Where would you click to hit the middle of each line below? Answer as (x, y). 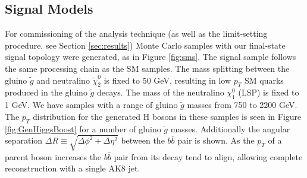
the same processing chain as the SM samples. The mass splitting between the (147, 68)
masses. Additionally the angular (230, 128)
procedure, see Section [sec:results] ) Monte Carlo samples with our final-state (145, 45)
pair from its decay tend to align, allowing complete (208, 156)
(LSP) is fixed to (269, 92)
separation (24, 140)
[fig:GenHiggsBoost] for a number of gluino (83, 128)
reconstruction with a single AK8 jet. (73, 168)
